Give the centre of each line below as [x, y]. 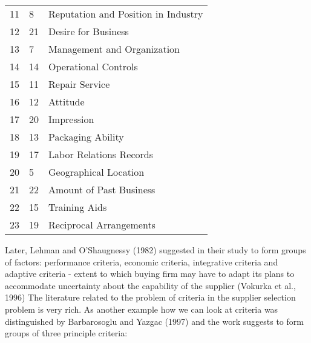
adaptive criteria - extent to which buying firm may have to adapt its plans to [150, 274]
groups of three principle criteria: [66, 333]
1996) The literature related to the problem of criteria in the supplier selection [150, 297]
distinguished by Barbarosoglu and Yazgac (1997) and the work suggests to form [154, 321]
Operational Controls [93, 66]
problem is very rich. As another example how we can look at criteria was [142, 309]
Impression [71, 119]
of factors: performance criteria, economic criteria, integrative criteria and [142, 261]
